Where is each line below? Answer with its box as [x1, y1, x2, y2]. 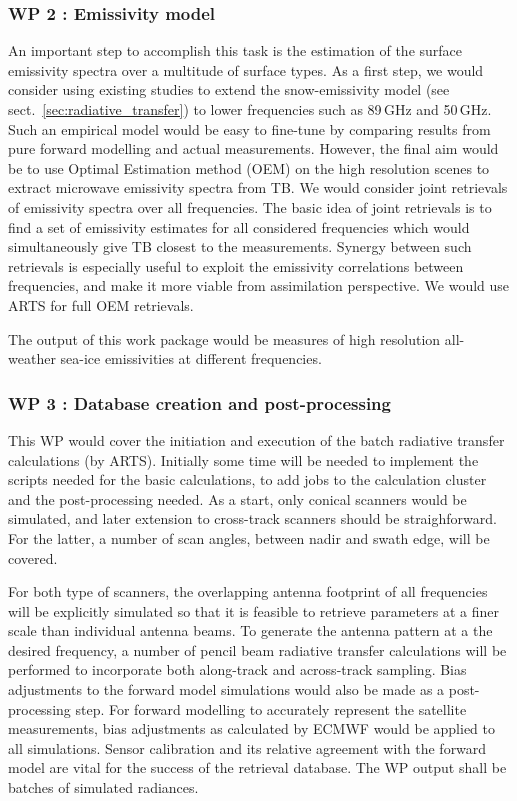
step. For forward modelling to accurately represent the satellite [75, 698, 467, 719]
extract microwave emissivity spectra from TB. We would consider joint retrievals [8, 177, 508, 198]
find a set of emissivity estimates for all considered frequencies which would [8, 216, 470, 237]
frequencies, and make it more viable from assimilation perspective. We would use [8, 275, 510, 296]
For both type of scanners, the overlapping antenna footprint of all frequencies [8, 581, 488, 602]
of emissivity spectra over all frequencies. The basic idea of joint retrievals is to [8, 196, 492, 217]
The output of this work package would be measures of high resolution [8, 328, 441, 349]
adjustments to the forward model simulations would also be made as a [8, 679, 445, 700]
